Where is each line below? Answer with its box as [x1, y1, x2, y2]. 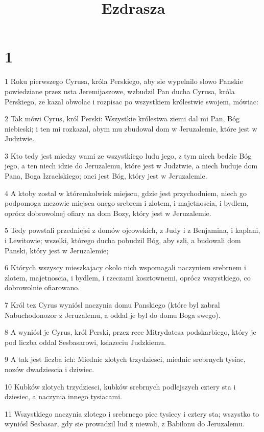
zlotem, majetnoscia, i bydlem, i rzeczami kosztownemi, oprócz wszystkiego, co [5, 272, 251, 283]
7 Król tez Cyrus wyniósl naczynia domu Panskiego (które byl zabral [5, 299, 220, 310]
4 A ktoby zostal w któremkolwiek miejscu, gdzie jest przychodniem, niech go [5, 187, 247, 198]
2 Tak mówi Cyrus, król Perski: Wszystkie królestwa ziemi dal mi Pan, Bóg [5, 113, 239, 124]
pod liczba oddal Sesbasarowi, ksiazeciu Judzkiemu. [5, 336, 166, 347]
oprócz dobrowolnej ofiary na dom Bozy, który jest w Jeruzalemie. [5, 207, 211, 218]
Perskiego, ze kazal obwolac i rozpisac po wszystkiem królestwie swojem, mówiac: [5, 96, 258, 106]
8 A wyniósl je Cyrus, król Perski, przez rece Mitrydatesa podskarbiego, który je [5, 327, 256, 337]
